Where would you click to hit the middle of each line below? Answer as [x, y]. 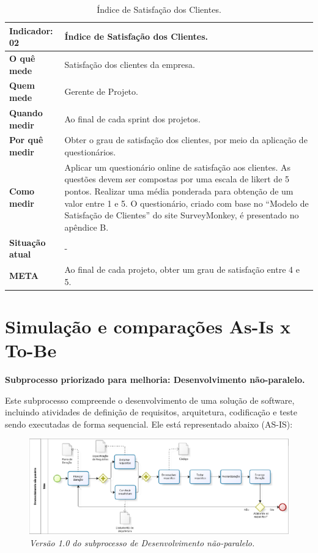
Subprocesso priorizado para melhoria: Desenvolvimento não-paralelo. [155, 380]
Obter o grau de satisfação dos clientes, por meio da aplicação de [186, 140]
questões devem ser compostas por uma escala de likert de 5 [177, 179]
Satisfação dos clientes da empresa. [130, 64]
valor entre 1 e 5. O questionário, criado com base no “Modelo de [187, 203]
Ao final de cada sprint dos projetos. [132, 118]
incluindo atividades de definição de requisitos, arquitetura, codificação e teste [151, 412]
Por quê [26, 140]
